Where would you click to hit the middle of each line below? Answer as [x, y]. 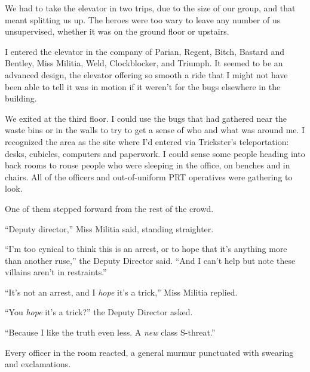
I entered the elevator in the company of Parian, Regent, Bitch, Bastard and [145, 51]
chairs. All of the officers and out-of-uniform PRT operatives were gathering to [149, 176]
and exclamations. [38, 364]
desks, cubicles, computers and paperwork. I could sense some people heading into [155, 153]
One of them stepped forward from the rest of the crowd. [109, 208]
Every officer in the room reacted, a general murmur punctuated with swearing [149, 352]
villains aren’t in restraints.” [56, 272]
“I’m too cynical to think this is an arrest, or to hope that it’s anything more [146, 249]
